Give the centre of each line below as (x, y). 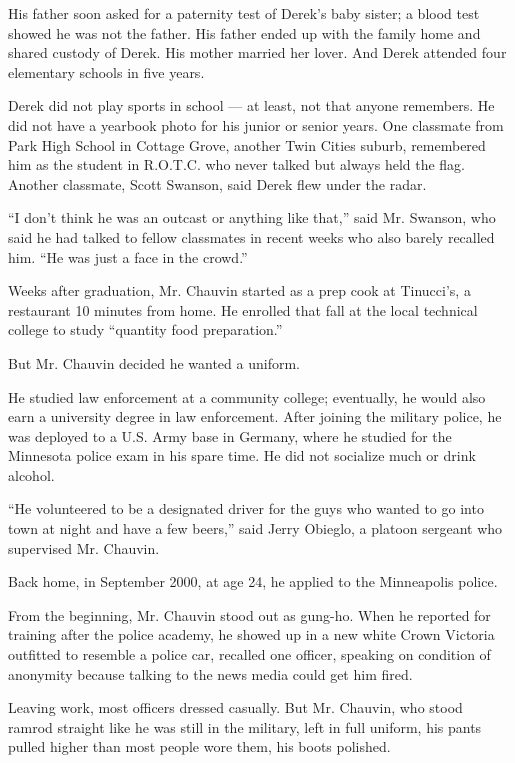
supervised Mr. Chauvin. (84, 547)
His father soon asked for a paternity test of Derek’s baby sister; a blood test (244, 13)
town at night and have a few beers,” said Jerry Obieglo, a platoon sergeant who (255, 528)
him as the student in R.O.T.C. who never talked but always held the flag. (237, 164)
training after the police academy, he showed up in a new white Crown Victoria (251, 634)
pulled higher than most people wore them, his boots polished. (199, 746)
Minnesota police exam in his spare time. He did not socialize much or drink (242, 455)
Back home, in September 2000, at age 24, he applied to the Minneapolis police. (253, 581)
